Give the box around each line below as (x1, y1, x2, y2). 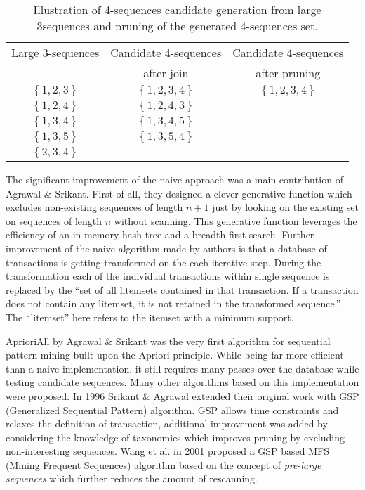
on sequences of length (6, 213, 102, 228)
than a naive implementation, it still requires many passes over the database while (6, 361, 359, 375)
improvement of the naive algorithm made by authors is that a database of (6, 240, 327, 255)
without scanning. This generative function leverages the (114, 213, 357, 228)
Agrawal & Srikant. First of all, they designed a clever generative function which (6, 186, 352, 200)
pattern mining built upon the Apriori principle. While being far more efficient (6, 347, 344, 362)
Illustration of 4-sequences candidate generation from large (33, 1, 321, 18)
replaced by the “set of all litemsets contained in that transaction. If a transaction (6, 282, 359, 297)
